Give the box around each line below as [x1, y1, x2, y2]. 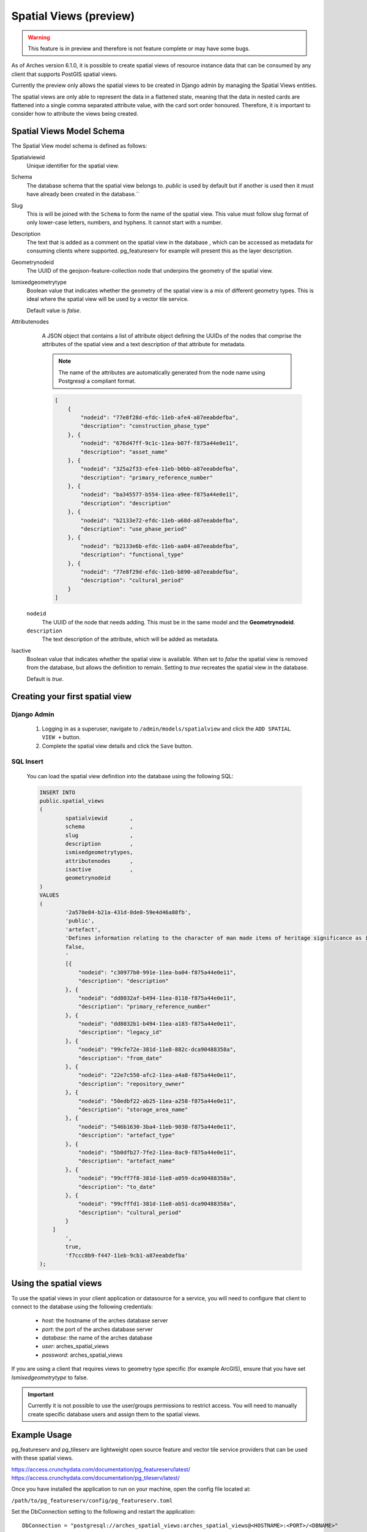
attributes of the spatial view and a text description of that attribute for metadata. [42, 341, 246, 347]
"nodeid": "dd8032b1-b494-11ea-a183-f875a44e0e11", [78, 1020, 237, 1028]
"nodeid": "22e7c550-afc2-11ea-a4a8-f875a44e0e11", [78, 1072, 237, 1079]
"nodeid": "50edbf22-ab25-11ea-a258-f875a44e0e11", [78, 1098, 237, 1104]
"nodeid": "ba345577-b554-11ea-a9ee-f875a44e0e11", [80, 491, 239, 498]
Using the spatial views [11, 1278, 102, 1289]
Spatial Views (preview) [11, 9, 135, 23]
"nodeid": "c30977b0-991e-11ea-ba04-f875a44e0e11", [78, 969, 237, 976]
